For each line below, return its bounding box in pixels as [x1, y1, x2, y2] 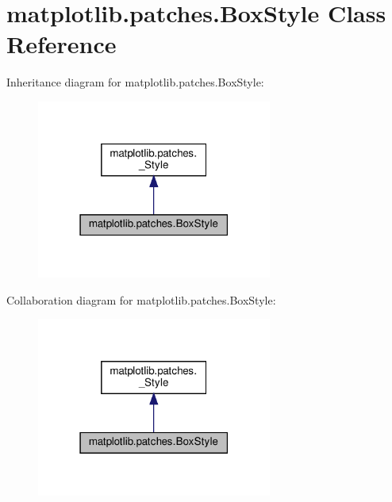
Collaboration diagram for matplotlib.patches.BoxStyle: [6, 291, 276, 308]
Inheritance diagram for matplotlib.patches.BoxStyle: [6, 74, 264, 90]
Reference [6, 28, 117, 60]
